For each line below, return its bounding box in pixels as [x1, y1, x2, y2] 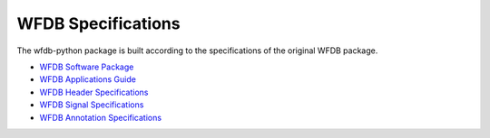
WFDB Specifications [16, 14, 181, 33]
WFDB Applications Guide [39, 74, 136, 85]
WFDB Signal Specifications [39, 99, 144, 110]
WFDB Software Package [39, 61, 134, 72]
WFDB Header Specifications [39, 87, 149, 97]
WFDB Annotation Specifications [39, 112, 162, 123]
